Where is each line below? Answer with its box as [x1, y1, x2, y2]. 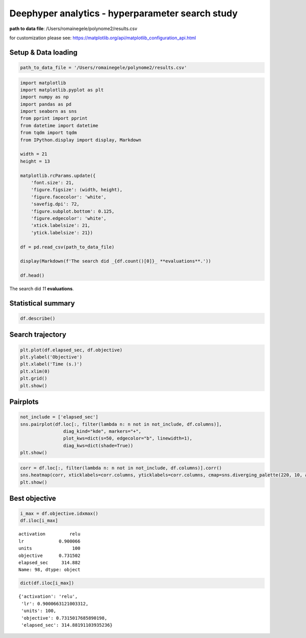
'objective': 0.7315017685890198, [21, 615, 108, 621]
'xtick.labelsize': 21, [31, 222, 90, 228]
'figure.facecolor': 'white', [31, 194, 107, 200]
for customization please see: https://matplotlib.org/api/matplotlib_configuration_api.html [9, 35, 196, 41]
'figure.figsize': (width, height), [31, 187, 122, 193]
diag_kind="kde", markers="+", [63, 428, 141, 434]
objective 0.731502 [18, 552, 81, 558]
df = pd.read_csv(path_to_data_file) [20, 244, 115, 250]
